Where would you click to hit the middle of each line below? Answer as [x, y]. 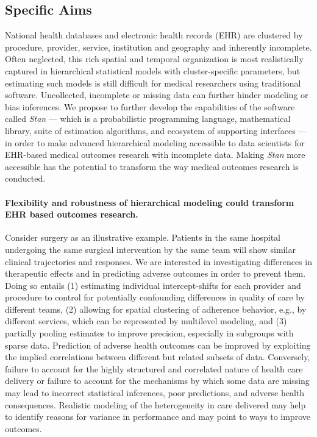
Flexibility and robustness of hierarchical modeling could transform [150, 202]
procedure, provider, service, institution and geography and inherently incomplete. [158, 47]
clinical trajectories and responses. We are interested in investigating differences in [158, 261]
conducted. [25, 178]
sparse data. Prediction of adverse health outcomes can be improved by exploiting [158, 345]
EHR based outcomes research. [72, 214]
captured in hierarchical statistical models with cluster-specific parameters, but [153, 70]
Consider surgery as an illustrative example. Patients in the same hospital [143, 237]
